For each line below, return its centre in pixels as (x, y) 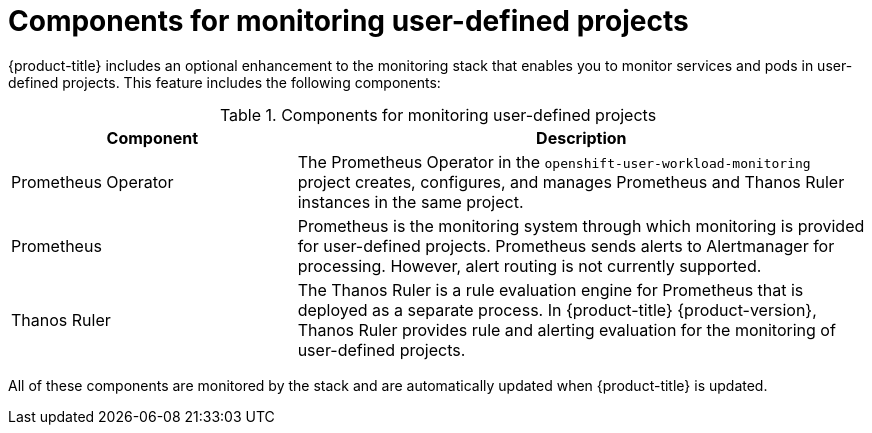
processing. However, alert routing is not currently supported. (529, 265)
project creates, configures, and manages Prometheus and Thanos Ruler (571, 181)
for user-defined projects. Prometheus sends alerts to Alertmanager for (566, 245)
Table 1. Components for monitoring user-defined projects (438, 114)
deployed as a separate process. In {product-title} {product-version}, (557, 309)
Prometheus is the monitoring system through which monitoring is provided (581, 225)
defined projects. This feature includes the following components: (224, 82)
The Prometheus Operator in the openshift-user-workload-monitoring (554, 161)
